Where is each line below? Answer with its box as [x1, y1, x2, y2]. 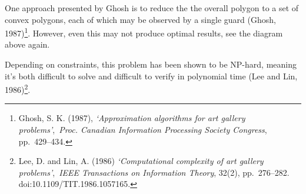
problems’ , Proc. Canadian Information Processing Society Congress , [18, 123, 267, 136]
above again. [5, 38, 50, 51]
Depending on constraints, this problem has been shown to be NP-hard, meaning [5, 58, 297, 71]
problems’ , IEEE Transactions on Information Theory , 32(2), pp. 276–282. [18, 166, 290, 178]
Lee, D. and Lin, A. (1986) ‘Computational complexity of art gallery [18, 155, 264, 167]
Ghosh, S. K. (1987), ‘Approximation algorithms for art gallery [18, 112, 245, 124]
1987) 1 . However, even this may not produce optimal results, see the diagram [5, 25, 283, 39]
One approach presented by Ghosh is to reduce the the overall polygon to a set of [5, 2, 299, 14]
